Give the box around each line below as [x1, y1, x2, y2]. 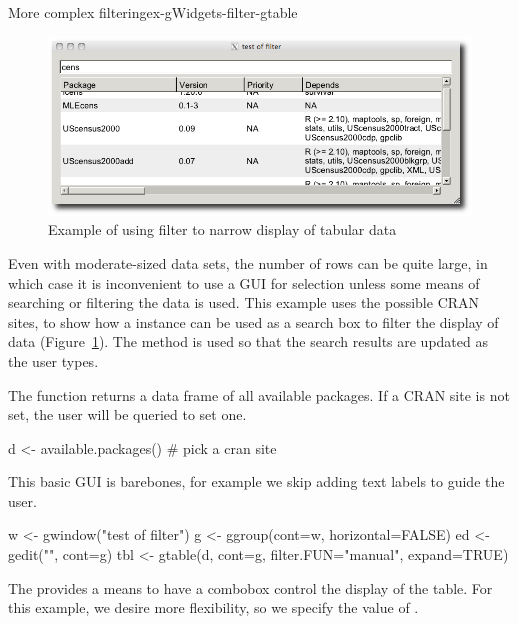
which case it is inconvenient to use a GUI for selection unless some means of [8, 272, 480, 293]
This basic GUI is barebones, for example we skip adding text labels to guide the [8, 471, 505, 492]
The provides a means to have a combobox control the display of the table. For [8, 577, 493, 598]
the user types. [8, 350, 99, 371]
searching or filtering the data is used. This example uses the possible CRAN [8, 292, 480, 313]
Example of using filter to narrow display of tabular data [48, 219, 397, 240]
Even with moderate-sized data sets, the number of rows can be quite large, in [8, 252, 488, 273]
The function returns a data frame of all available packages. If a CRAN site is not [8, 384, 510, 405]
